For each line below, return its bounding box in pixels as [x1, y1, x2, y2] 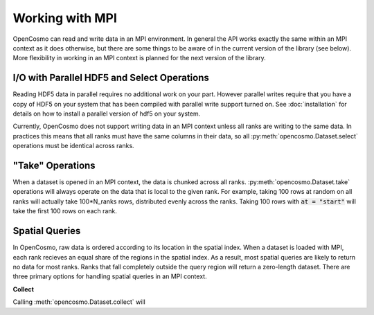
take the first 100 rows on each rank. [12, 207, 118, 215]
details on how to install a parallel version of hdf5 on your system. [12, 109, 201, 118]
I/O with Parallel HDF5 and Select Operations [12, 72, 209, 84]
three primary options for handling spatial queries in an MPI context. [12, 272, 207, 280]
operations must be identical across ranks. [12, 142, 134, 150]
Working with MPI [12, 10, 118, 26]
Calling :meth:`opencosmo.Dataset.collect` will [12, 298, 145, 306]
